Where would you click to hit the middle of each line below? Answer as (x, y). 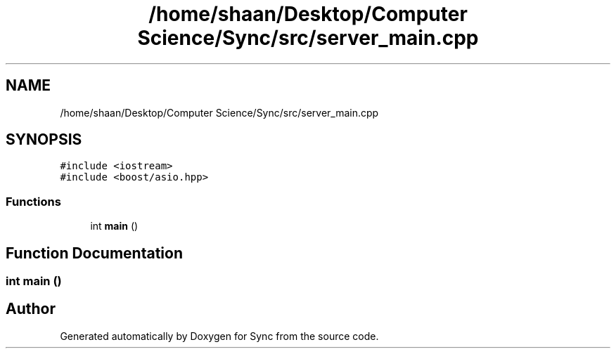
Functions (33, 201)
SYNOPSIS (44, 140)
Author (31, 309)
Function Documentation (94, 253)
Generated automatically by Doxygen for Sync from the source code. (219, 336)
